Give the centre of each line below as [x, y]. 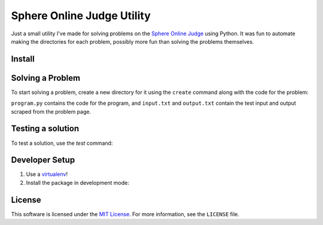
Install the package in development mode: [78, 183]
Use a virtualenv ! [47, 174]
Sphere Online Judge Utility [81, 16]
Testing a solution [45, 129]
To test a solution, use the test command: [62, 143]
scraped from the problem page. [51, 111]
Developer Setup [43, 160]
